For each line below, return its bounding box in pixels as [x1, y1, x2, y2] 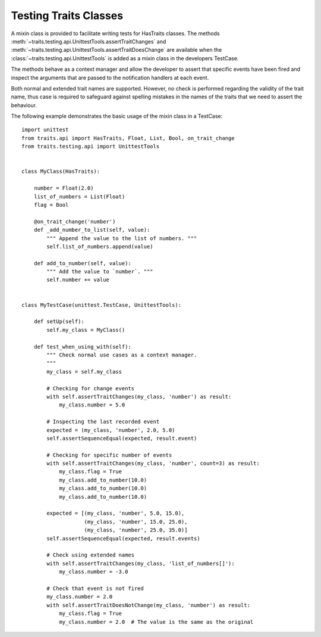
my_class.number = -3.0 [59, 568, 128, 575]
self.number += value [46, 276, 110, 283]
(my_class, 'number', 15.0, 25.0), [84, 518, 188, 525]
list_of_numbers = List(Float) [33, 193, 125, 200]
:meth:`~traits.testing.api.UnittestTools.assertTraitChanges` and [11, 38, 166, 45]
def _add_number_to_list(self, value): [33, 226, 150, 234]
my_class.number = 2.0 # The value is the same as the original [59, 619, 254, 625]
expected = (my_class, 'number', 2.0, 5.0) [46, 427, 175, 433]
